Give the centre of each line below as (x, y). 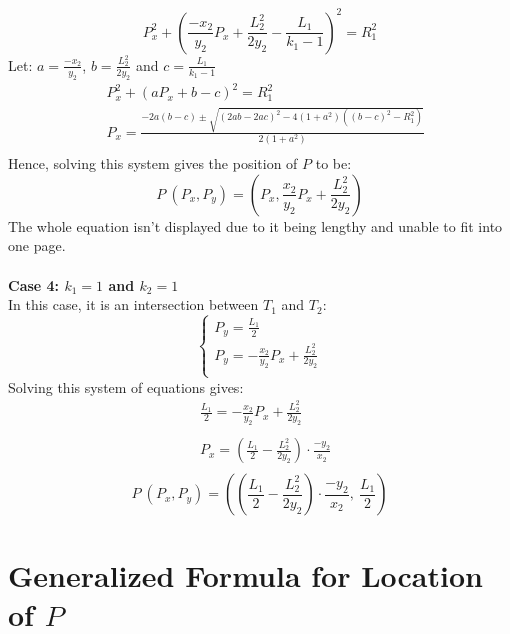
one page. (37, 245)
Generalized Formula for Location (245, 574)
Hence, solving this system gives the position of (153, 163)
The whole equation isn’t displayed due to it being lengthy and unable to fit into (255, 225)
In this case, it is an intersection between (133, 304)
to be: (333, 163)
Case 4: (34, 284)
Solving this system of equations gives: (126, 386)
